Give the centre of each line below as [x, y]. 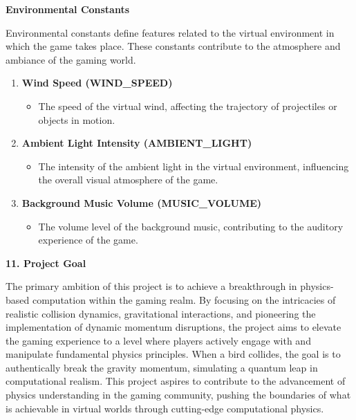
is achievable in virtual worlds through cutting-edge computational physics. [165, 408]
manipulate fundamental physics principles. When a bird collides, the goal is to [173, 354]
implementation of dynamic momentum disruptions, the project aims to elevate [174, 327]
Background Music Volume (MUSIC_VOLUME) [142, 202]
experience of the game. [88, 240]
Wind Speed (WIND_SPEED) [97, 83]
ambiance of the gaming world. [71, 59]
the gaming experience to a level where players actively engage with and [158, 340]
